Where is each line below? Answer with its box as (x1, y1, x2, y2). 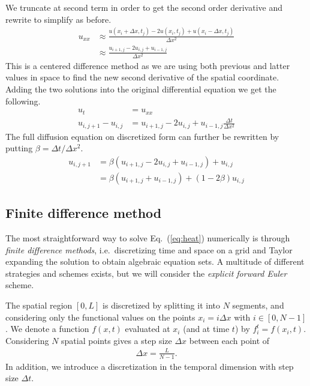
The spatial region (5, 299, 73, 312)
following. (5, 94, 41, 107)
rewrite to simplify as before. (5, 13, 112, 25)
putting (5, 142, 33, 154)
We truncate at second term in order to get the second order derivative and (5, 1, 283, 13)
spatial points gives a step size (61, 334, 172, 346)
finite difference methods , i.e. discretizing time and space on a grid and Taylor (5, 243, 293, 256)
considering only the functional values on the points (5, 310, 195, 323)
